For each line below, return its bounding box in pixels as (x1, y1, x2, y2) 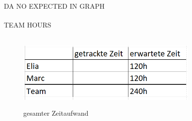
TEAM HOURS (4, 20, 51, 30)
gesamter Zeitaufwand (23, 108, 89, 118)
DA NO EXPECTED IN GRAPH (4, 1, 105, 11)
